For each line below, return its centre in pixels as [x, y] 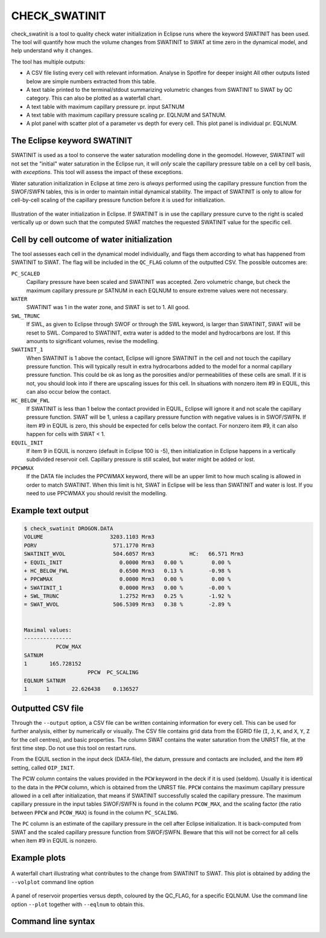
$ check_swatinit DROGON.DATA [69, 528]
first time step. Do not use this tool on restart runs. [74, 748]
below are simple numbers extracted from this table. [91, 81]
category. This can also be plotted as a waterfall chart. [94, 98]
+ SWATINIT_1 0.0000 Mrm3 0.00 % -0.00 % [127, 588]
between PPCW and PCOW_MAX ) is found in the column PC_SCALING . [95, 812]
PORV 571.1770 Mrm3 [89, 545]
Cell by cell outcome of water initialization [92, 239]
